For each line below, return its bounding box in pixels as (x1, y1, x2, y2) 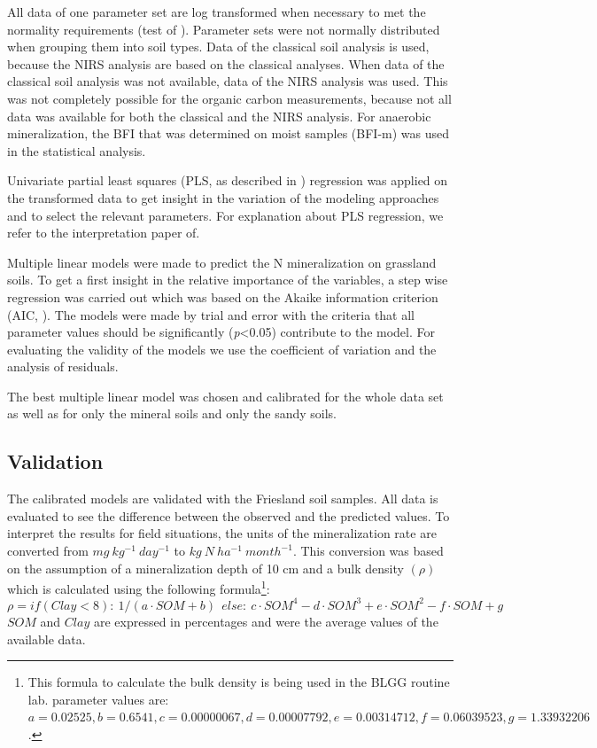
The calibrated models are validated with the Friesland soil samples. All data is (7, 489, 438, 508)
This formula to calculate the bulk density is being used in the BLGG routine (27, 673, 450, 691)
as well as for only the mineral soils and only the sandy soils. (7, 404, 337, 423)
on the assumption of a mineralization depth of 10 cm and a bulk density (7, 558, 404, 577)
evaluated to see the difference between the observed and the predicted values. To (7, 506, 450, 525)
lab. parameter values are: (27, 690, 169, 708)
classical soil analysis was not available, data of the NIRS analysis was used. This (7, 72, 448, 90)
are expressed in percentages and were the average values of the (93, 612, 438, 630)
